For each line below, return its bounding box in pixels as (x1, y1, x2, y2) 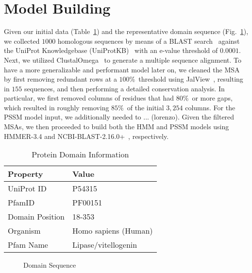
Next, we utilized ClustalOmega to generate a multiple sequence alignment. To (4, 54, 241, 65)
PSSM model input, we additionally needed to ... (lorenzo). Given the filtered (4, 112, 235, 122)
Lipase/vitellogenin (72, 239, 137, 251)
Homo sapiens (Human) (72, 225, 153, 237)
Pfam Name (8, 239, 48, 251)
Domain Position (8, 211, 65, 222)
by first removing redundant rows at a (4, 74, 117, 84)
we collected (4, 35, 40, 46)
